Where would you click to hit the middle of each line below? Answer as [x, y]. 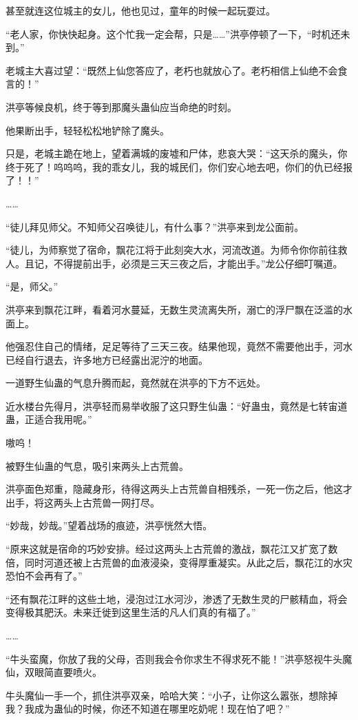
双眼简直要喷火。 [63, 672]
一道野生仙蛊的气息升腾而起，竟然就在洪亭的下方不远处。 [136, 383]
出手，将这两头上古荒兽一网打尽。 [83, 502]
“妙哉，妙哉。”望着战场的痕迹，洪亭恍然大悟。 [109, 525]
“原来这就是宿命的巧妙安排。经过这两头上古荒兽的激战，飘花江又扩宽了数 [172, 549]
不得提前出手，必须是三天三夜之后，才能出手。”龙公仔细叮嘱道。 [198, 263]
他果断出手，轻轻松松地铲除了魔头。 [87, 130]
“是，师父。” [32, 286]
